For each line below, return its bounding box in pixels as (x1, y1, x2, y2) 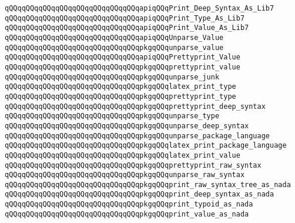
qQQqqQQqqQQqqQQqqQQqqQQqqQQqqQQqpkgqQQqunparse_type (5, 112, 220, 121)
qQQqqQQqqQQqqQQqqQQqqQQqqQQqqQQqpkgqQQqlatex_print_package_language (5, 141, 287, 150)
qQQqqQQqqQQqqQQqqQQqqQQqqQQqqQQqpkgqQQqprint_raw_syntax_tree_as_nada (5, 180, 291, 189)
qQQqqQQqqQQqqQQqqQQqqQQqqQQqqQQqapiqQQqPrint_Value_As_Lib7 (5, 24, 249, 32)
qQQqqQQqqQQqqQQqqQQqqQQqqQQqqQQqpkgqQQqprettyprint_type (5, 92, 236, 101)
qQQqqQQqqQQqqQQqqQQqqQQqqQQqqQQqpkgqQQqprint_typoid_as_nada (5, 200, 253, 209)
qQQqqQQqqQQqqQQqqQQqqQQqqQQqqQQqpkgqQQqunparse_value (5, 43, 224, 52)
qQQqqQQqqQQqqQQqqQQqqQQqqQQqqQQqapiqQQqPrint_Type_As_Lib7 (5, 14, 245, 22)
